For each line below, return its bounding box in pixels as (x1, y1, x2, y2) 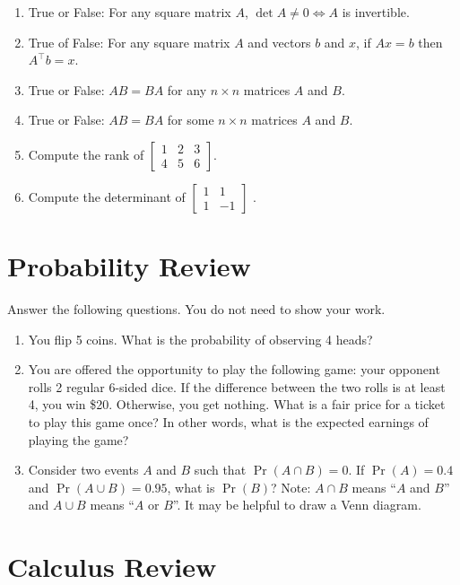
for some (167, 110, 214, 129)
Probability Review (7, 248, 251, 284)
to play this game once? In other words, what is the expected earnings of (28, 413, 429, 432)
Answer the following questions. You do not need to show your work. (7, 300, 386, 319)
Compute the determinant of (28, 187, 186, 205)
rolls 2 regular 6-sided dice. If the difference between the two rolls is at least (28, 377, 446, 396)
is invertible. (342, 3, 410, 21)
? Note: (271, 477, 311, 496)
